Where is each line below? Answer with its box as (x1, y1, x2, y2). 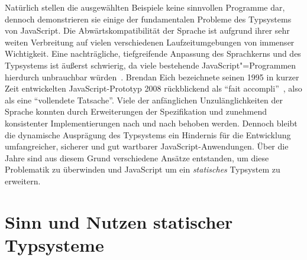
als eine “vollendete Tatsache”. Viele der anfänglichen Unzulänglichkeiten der (5, 93, 283, 106)
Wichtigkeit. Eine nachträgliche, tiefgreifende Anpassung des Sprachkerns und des (5, 47, 301, 60)
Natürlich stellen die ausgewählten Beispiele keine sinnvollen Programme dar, (5, 1, 285, 13)
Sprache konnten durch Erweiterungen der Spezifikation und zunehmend (5, 105, 267, 118)
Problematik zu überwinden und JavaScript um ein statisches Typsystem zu (5, 163, 280, 175)
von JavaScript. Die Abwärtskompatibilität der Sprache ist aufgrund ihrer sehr (5, 24, 290, 37)
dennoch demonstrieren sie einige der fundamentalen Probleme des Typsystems (5, 12, 292, 25)
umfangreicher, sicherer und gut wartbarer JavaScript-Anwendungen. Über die (5, 140, 289, 152)
